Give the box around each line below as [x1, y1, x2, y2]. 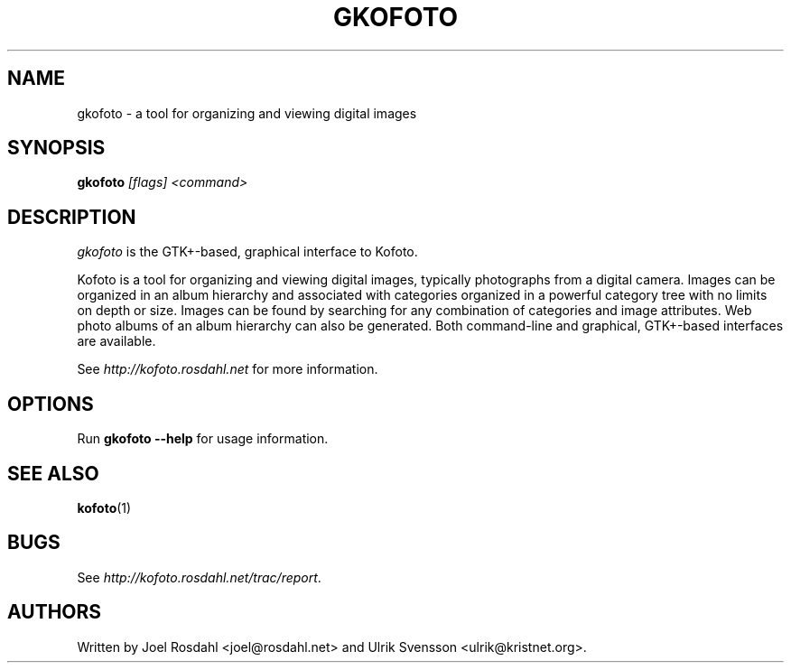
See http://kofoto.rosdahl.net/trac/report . [77, 569, 321, 585]
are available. [77, 333, 156, 349]
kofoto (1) [77, 499, 132, 516]
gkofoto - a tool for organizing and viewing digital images [77, 105, 417, 121]
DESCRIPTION [7, 205, 136, 228]
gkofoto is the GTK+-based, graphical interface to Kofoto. [77, 244, 418, 260]
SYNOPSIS [7, 136, 106, 160]
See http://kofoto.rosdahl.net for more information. [77, 361, 378, 377]
